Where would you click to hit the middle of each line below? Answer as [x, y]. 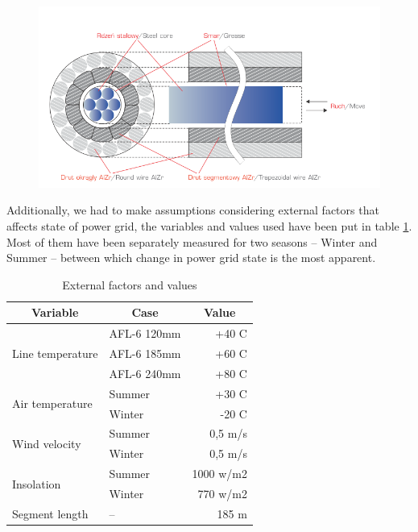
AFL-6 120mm [145, 333]
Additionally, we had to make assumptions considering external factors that [193, 210]
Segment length [50, 513]
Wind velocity [47, 443]
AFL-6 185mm [145, 353]
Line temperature [55, 353]
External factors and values [130, 284]
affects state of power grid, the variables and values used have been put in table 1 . [209, 225]
